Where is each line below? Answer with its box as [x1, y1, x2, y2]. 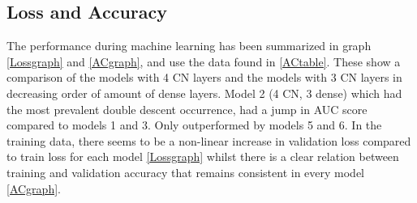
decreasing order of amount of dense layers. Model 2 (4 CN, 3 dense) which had [6, 84, 402, 101]
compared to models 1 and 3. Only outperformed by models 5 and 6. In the [6, 116, 382, 133]
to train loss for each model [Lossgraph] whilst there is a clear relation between [6, 148, 399, 165]
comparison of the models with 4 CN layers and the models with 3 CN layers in [6, 69, 402, 86]
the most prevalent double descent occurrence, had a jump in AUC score [6, 100, 368, 117]
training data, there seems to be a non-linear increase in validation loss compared [6, 132, 411, 149]
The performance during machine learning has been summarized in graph [6, 37, 372, 54]
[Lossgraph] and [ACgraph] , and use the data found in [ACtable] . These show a [6, 53, 401, 70]
